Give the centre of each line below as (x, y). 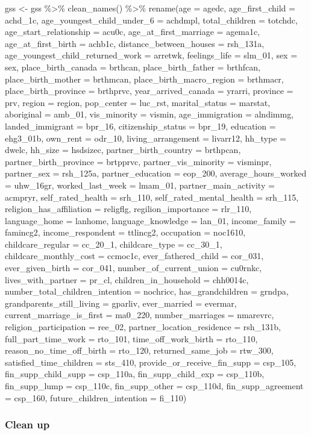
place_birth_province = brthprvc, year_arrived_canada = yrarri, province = (149, 91)
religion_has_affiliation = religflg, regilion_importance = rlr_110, (128, 209)
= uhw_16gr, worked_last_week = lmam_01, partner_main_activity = (140, 185)
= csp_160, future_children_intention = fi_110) (96, 397)
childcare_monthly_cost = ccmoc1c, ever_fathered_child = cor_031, (134, 256)
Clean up (27, 424)
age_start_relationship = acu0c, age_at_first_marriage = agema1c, (133, 32)
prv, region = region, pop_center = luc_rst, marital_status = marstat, (138, 102)
